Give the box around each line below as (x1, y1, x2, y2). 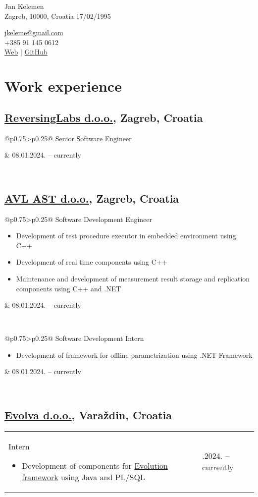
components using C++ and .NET (16, 283, 121, 293)
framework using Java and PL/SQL (22, 471, 145, 483)
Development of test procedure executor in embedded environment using (16, 230, 236, 241)
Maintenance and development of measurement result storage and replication (16, 273, 250, 283)
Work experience (4, 76, 122, 96)
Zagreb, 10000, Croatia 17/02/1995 (4, 10, 111, 21)
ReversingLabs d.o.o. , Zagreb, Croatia (4, 110, 203, 125)
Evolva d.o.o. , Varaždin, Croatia (4, 407, 172, 423)
